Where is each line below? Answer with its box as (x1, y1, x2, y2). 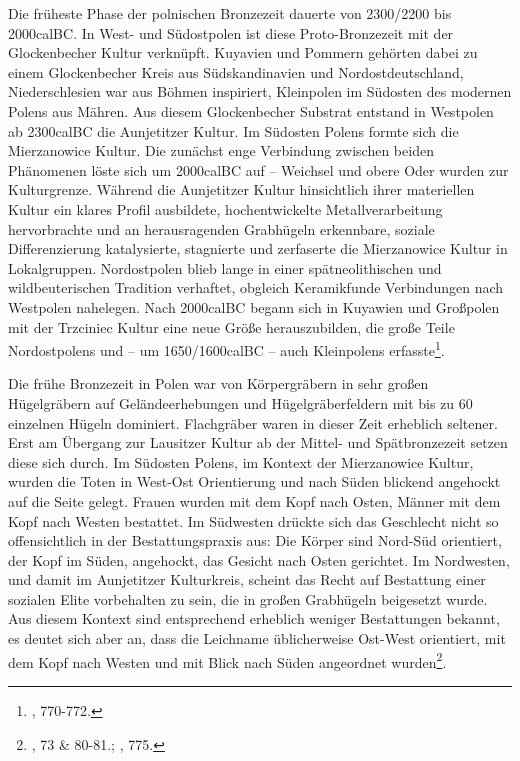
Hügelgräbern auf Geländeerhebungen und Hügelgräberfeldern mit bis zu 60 (8, 392, 473, 413)
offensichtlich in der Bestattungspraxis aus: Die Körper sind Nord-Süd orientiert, (8, 530, 502, 551)
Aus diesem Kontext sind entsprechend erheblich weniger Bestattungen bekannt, (8, 608, 500, 629)
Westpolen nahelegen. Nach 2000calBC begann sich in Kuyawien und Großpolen (8, 296, 500, 317)
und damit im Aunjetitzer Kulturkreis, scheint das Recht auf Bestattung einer (8, 569, 486, 590)
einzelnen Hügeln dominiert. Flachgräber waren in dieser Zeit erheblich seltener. (8, 412, 498, 433)
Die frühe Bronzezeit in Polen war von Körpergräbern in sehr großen (8, 373, 429, 394)
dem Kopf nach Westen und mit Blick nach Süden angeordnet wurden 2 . (8, 648, 447, 672)
